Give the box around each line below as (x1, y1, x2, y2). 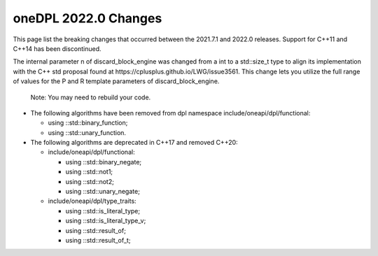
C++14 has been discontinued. (13, 44, 101, 52)
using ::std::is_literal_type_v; (65, 217, 146, 225)
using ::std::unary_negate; (65, 187, 140, 196)
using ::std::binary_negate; (65, 157, 142, 166)
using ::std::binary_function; (48, 119, 128, 127)
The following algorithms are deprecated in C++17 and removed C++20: (30, 138, 238, 147)
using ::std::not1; (65, 168, 113, 176)
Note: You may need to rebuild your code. (30, 93, 151, 101)
